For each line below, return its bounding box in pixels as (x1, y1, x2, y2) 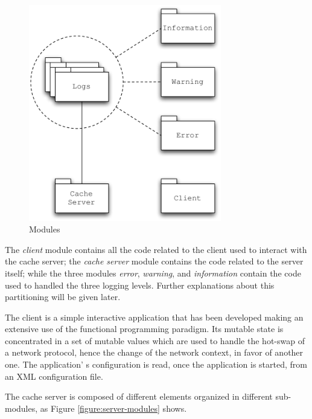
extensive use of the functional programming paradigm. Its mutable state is (5, 322, 284, 335)
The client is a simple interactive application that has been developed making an (5, 310, 304, 323)
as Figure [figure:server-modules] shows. (40, 401, 187, 414)
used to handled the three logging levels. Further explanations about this (5, 278, 275, 291)
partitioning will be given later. (5, 290, 121, 303)
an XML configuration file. (5, 369, 103, 382)
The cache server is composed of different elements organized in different (5, 390, 273, 403)
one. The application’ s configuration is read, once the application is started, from (5, 358, 307, 371)
